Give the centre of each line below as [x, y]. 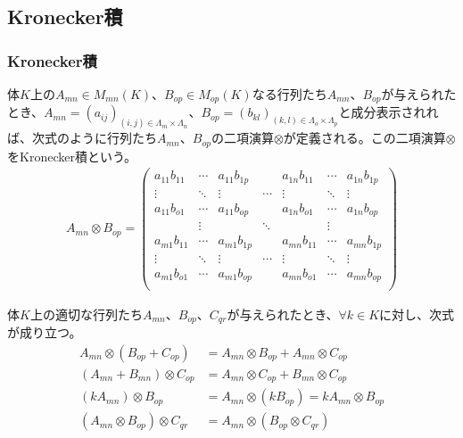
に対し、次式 [417, 314]
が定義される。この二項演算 [364, 138]
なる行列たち [289, 94]
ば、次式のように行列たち [82, 138]
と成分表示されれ [389, 112]
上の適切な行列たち [86, 314]
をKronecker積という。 [72, 156]
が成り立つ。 [45, 331]
